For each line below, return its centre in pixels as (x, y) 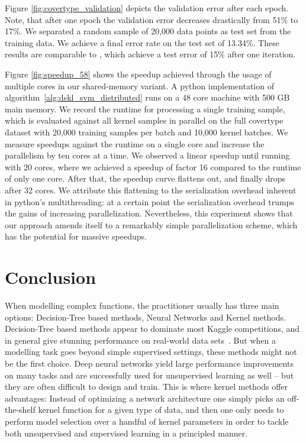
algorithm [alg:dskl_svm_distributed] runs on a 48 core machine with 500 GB (147, 97)
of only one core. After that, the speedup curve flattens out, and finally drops (145, 178)
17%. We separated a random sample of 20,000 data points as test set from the (148, 31)
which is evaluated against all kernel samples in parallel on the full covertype (144, 120)
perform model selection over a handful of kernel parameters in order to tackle (147, 421)
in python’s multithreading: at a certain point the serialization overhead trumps (149, 201)
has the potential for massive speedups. (76, 236)
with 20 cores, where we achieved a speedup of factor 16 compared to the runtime (153, 166)
